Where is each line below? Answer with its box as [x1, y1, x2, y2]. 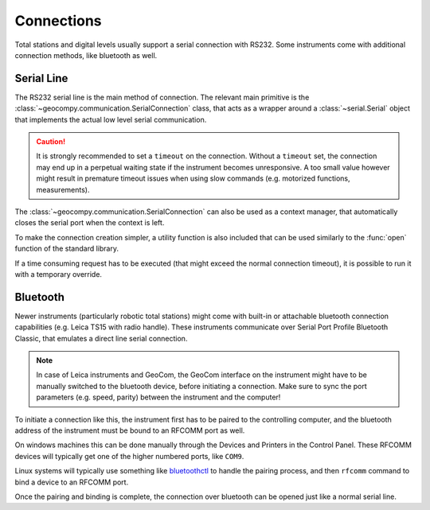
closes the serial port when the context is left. [14, 218, 165, 228]
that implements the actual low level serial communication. [14, 115, 207, 124]
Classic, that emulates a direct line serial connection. [14, 333, 188, 343]
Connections [14, 12, 103, 29]
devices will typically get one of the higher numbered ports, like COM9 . [14, 451, 244, 461]
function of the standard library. [14, 243, 119, 254]
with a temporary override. [14, 269, 103, 278]
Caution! [36, 137, 66, 146]
